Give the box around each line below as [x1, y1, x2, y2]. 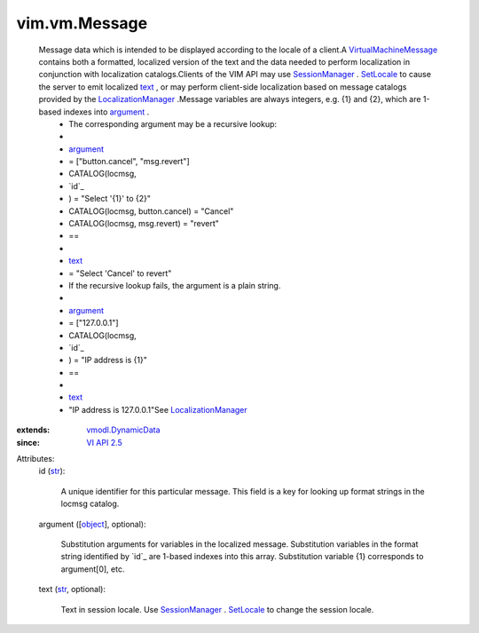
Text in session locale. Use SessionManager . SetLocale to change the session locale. [60, 604, 374, 614]
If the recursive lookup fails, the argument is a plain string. [68, 280, 281, 290]
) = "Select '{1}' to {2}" [68, 194, 151, 204]
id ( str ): [38, 466, 66, 477]
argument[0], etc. [60, 564, 125, 574]
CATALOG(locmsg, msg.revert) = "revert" [68, 218, 219, 229]
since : [16, 437, 40, 447]
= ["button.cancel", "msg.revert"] [68, 156, 190, 167]
